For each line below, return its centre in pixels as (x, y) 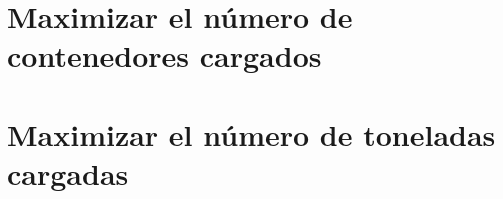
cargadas (68, 172)
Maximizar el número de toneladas (251, 133)
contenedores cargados (164, 55)
